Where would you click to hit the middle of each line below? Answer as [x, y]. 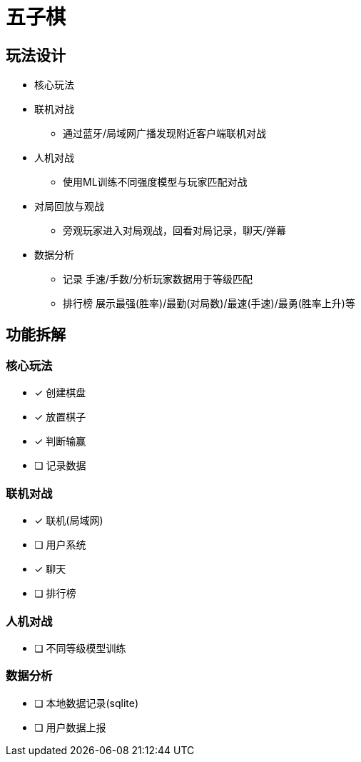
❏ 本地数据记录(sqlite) [87, 703]
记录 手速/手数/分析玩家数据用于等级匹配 [158, 279]
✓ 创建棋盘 [60, 393]
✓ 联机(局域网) [69, 521]
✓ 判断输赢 [60, 441]
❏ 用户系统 [60, 545]
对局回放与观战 [69, 206]
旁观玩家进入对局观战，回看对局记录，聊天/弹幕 [175, 231]
